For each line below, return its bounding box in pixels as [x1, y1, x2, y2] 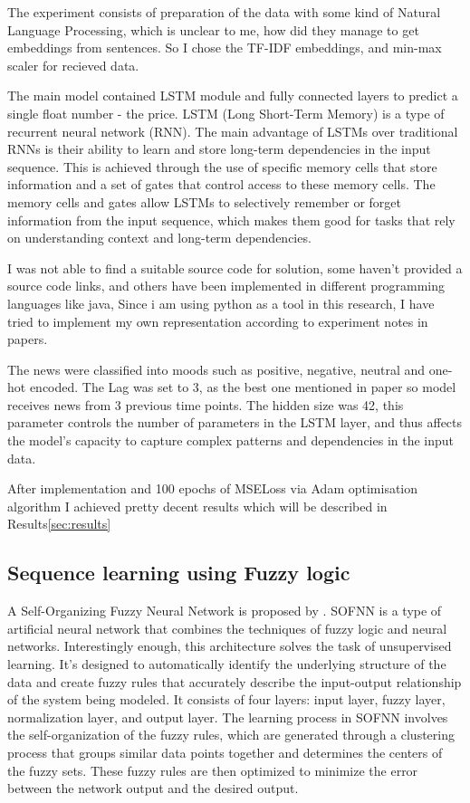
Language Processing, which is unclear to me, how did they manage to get [7, 20, 419, 39]
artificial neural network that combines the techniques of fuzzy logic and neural [7, 618, 447, 637]
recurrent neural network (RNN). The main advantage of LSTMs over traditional [7, 121, 458, 140]
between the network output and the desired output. [7, 779, 299, 798]
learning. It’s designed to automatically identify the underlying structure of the [7, 655, 446, 674]
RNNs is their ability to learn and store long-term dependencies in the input [7, 139, 431, 158]
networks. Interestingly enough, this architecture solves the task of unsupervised [7, 636, 452, 655]
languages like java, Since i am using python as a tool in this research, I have [7, 293, 435, 312]
